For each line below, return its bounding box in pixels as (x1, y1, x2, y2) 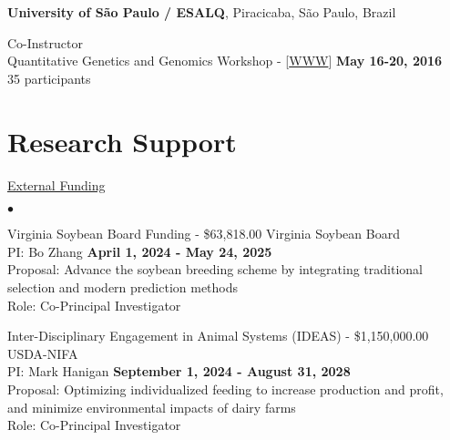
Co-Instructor (7, 33, 83, 52)
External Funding (7, 175, 106, 194)
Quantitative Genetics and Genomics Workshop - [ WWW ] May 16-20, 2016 (7, 51, 443, 70)
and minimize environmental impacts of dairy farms (7, 397, 296, 416)
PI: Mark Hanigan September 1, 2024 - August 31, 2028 (7, 362, 351, 381)
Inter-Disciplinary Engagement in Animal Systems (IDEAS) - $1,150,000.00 (7, 326, 429, 345)
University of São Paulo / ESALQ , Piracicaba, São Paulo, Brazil (7, 3, 396, 22)
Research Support (7, 122, 237, 159)
